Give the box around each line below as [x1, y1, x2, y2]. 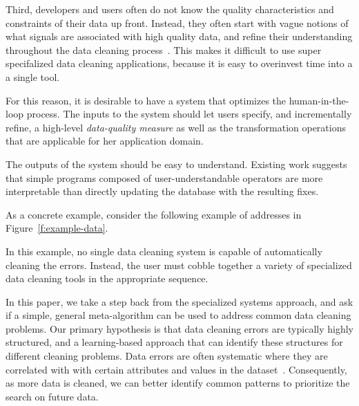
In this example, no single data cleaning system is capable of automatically [6, 243, 322, 258]
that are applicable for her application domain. [6, 133, 204, 148]
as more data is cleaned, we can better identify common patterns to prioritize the [6, 376, 350, 390]
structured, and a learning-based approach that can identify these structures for [6, 335, 343, 349]
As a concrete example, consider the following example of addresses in [6, 207, 302, 221]
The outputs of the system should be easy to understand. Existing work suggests [6, 156, 347, 171]
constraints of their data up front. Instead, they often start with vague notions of [6, 15, 349, 30]
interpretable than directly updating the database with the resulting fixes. [6, 184, 319, 199]
